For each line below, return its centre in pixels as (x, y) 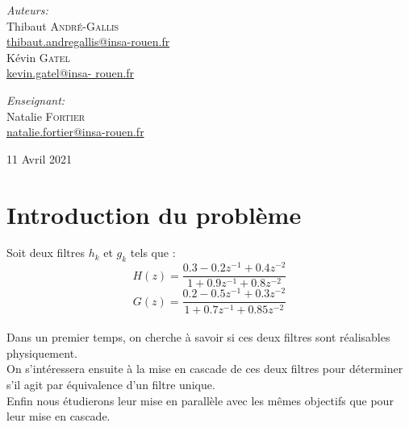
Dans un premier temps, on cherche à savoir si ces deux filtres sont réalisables (198, 337)
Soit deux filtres (46, 253)
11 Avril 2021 (39, 158)
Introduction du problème (154, 214)
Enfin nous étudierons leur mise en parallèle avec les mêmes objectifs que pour (200, 400)
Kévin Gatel (38, 57)
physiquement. (42, 352)
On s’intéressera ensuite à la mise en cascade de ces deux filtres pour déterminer (205, 369)
